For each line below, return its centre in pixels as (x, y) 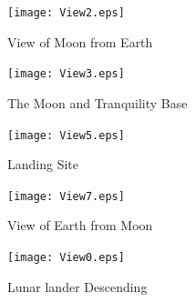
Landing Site (43, 164)
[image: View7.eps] (66, 196)
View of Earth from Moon (80, 225)
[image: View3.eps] (66, 74)
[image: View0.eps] (66, 257)
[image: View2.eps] (66, 13)
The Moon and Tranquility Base (97, 102)
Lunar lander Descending (77, 286)
